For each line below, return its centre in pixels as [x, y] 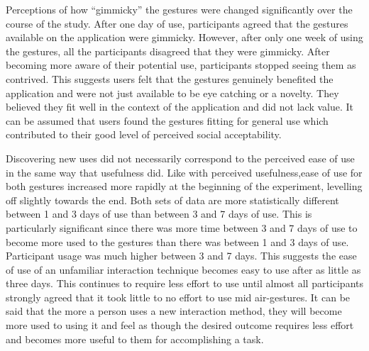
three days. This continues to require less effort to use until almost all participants [184, 283]
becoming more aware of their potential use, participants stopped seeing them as [181, 65]
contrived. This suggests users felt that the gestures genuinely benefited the [170, 78]
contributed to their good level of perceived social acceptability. [144, 134]
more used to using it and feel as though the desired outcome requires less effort [180, 325]
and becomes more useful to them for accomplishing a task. [135, 339]
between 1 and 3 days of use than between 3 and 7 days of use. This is [159, 214]
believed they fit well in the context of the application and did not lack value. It [180, 107]
